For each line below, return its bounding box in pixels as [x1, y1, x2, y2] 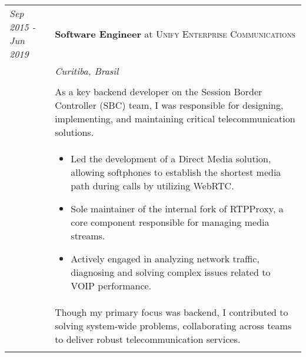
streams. [71, 229, 105, 242]
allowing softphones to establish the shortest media [71, 165, 281, 179]
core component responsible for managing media [71, 215, 270, 229]
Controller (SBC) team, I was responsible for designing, [55, 98, 284, 112]
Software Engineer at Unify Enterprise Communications [55, 26, 295, 41]
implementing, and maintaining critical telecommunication [55, 112, 295, 125]
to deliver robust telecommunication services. [55, 332, 241, 346]
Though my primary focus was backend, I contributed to [55, 305, 288, 319]
